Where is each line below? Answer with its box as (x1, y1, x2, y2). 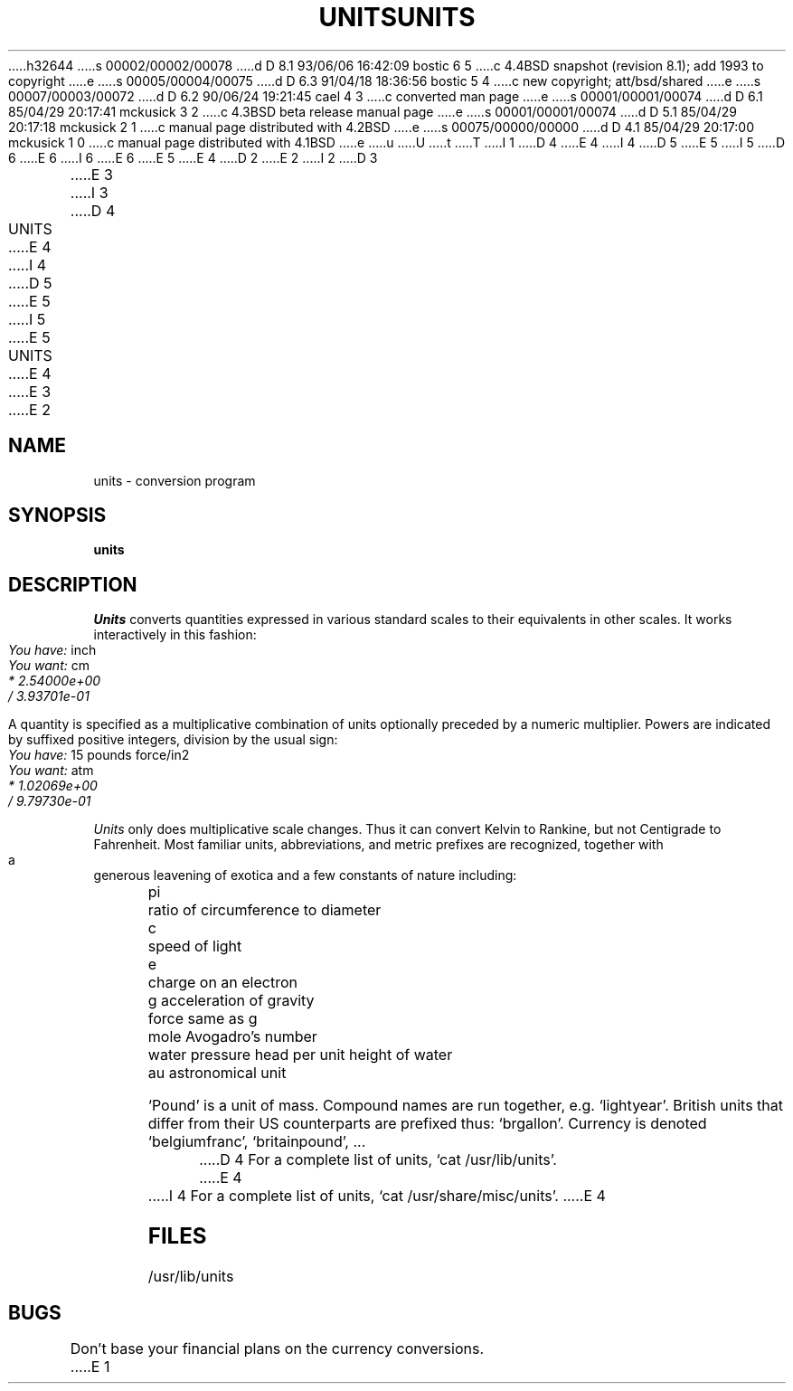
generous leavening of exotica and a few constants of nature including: (93, 867, 517, 884)
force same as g (147, 1009, 258, 1028)
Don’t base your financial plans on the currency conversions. (70, 1339, 485, 1358)
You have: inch (8, 642, 97, 658)
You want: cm (8, 658, 90, 674)
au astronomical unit (147, 1064, 287, 1083)
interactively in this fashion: (93, 627, 257, 643)
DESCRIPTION (8, 572, 137, 596)
